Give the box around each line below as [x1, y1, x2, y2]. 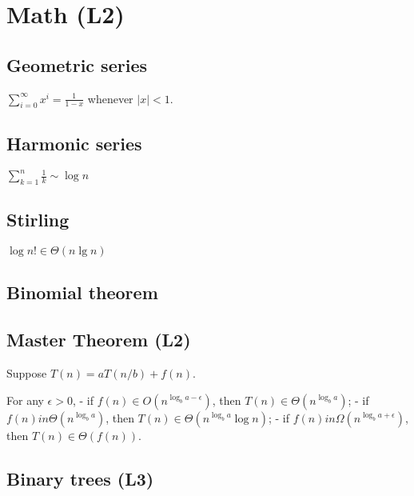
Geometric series [6, 52, 147, 77]
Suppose [6, 365, 47, 382]
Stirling [6, 207, 70, 232]
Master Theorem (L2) [6, 327, 191, 352]
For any [6, 391, 44, 408]
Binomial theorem [6, 280, 158, 305]
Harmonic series [6, 130, 142, 155]
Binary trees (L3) [6, 466, 154, 490]
